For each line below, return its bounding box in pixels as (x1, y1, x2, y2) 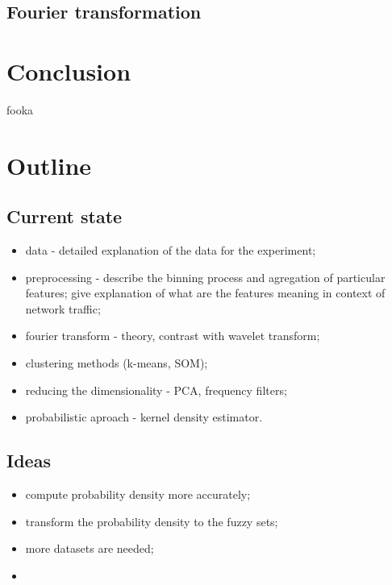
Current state (6, 204, 123, 229)
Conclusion (6, 54, 131, 87)
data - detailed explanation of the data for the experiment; (25, 242, 316, 259)
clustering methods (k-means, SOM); (25, 355, 208, 371)
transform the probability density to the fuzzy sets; (25, 512, 278, 529)
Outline (6, 148, 92, 181)
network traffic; (25, 300, 101, 317)
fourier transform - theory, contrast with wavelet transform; (25, 327, 320, 344)
